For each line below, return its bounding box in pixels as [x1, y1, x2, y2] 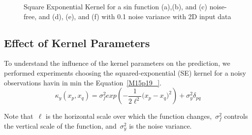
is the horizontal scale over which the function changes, [45, 111, 212, 121]
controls [224, 111, 248, 121]
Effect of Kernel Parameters [4, 35, 150, 50]
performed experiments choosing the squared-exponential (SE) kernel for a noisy [4, 67, 246, 78]
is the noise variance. [129, 120, 192, 131]
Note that [4, 111, 33, 121]
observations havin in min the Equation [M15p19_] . [4, 77, 162, 87]
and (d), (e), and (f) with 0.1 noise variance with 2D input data [38, 11, 231, 21]
